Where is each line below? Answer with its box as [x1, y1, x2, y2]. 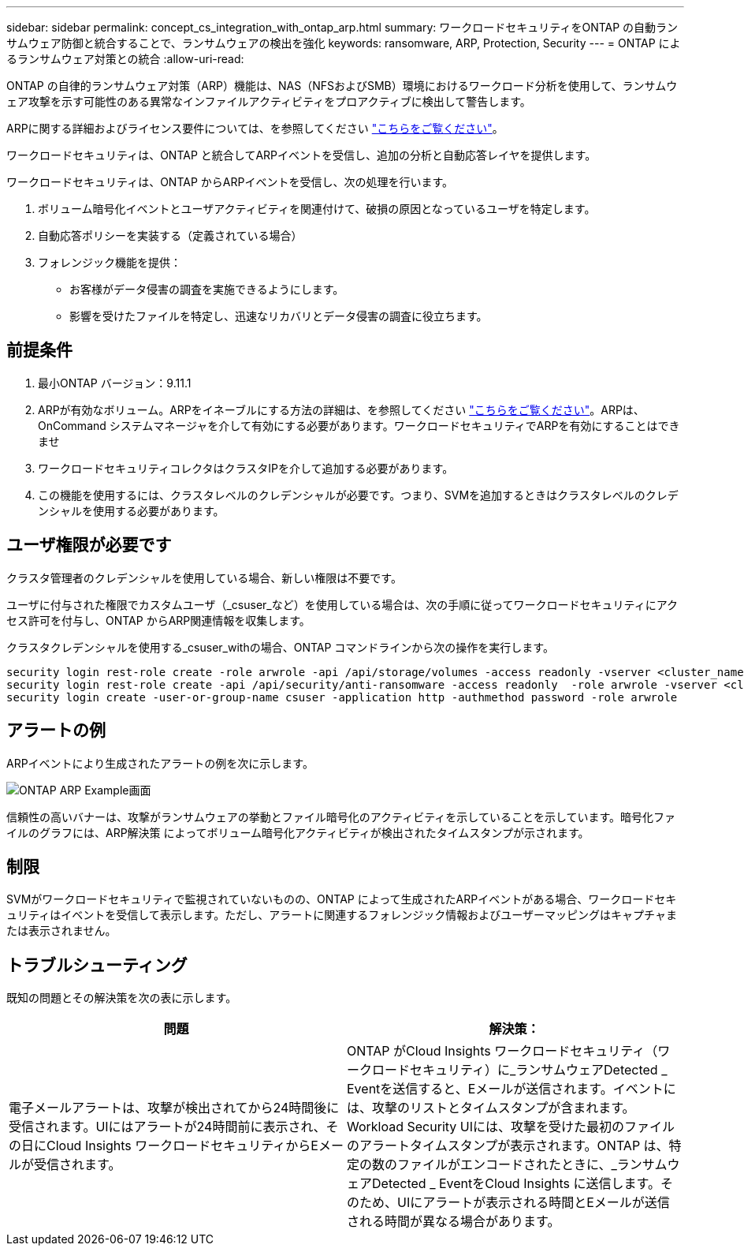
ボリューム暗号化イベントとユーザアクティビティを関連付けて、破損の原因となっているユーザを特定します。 [38, 202, 596, 215]
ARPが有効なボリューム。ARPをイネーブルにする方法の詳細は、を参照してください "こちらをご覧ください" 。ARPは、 [38, 402, 645, 417]
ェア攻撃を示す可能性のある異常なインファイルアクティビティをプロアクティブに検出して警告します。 [6, 95, 531, 108]
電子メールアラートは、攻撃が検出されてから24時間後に [9, 1100, 340, 1116]
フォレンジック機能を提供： [38, 256, 181, 269]
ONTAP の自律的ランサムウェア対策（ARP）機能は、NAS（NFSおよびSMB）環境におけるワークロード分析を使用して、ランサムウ [6, 79, 678, 92]
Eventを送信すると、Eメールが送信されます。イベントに [347, 1081, 676, 1097]
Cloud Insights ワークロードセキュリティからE [46, 1138, 318, 1154]
